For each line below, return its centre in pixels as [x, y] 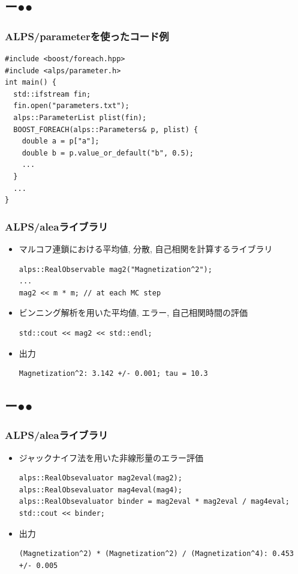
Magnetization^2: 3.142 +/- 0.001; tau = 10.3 [113, 374]
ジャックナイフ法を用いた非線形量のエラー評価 [111, 457]
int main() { [31, 83]
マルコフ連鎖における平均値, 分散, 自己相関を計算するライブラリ [146, 248]
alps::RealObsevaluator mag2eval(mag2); [100, 478]
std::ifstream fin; [52, 94]
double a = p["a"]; [61, 141]
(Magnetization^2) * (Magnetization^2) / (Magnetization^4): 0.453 [156, 554]
